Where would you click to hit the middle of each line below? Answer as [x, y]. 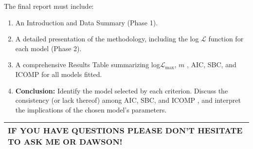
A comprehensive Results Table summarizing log [88, 65]
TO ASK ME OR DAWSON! [65, 142]
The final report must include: [49, 6]
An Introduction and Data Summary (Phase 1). [87, 22]
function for [226, 39]
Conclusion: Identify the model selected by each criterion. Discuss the [122, 90]
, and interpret [219, 100]
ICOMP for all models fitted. [59, 74]
